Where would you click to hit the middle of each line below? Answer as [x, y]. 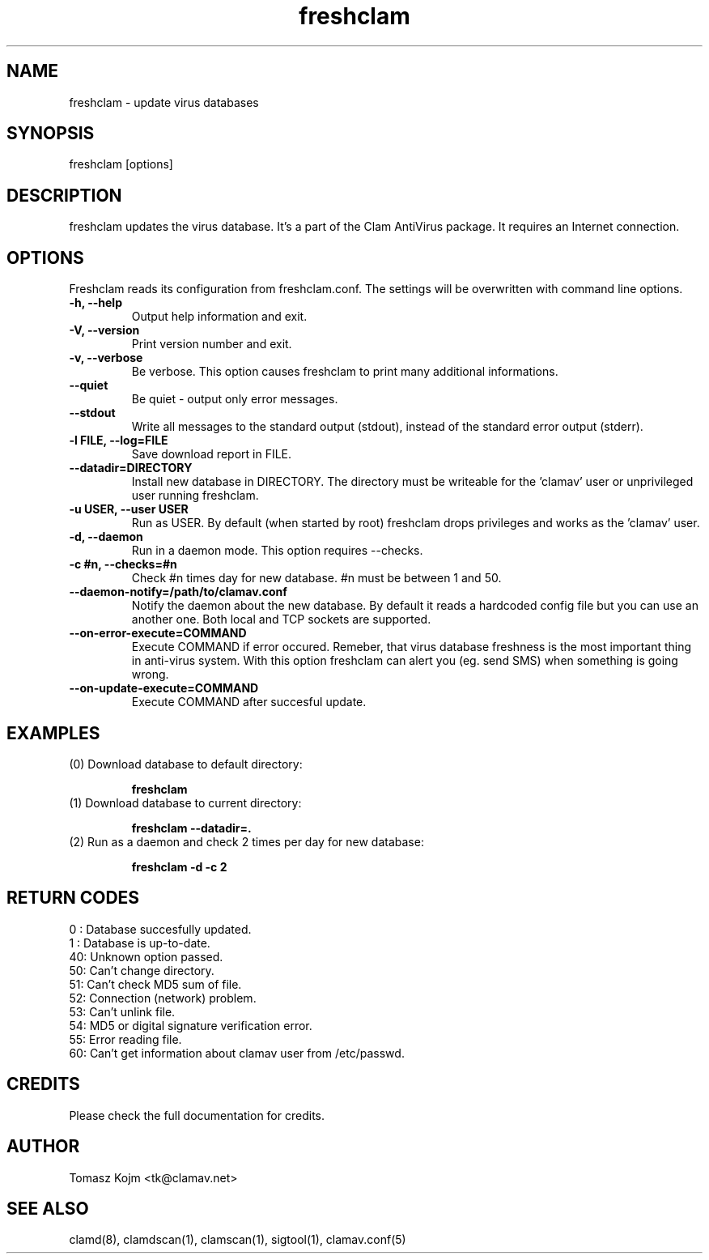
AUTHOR [43, 1147]
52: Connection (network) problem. [163, 998]
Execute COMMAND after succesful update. [249, 702]
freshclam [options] [121, 164]
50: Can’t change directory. [142, 970]
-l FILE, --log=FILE [119, 441]
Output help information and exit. [219, 317]
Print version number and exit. [212, 344]
